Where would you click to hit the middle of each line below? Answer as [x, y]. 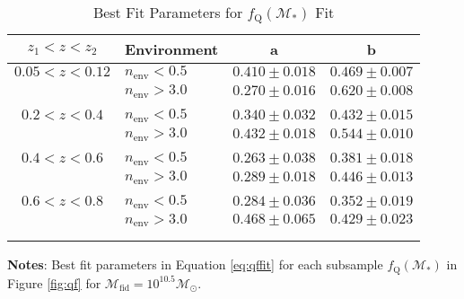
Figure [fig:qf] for [54, 282]
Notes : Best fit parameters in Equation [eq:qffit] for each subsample [195, 264]
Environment [172, 48]
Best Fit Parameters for [168, 12]
